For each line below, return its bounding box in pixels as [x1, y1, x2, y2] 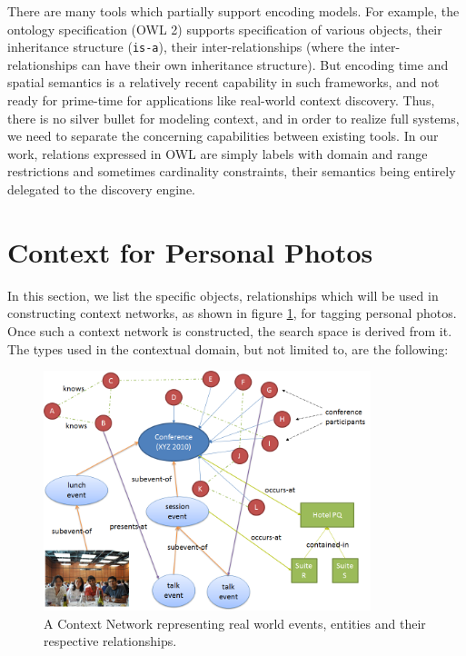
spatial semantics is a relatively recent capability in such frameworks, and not [7, 73, 440, 92]
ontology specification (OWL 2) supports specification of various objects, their [7, 19, 442, 38]
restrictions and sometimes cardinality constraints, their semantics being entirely [7, 162, 456, 181]
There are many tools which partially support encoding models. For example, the [7, 2, 460, 20]
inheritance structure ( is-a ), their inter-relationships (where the [7, 37, 366, 56]
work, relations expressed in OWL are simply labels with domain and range [7, 144, 428, 163]
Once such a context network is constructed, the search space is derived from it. [7, 321, 452, 340]
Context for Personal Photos [7, 233, 373, 270]
